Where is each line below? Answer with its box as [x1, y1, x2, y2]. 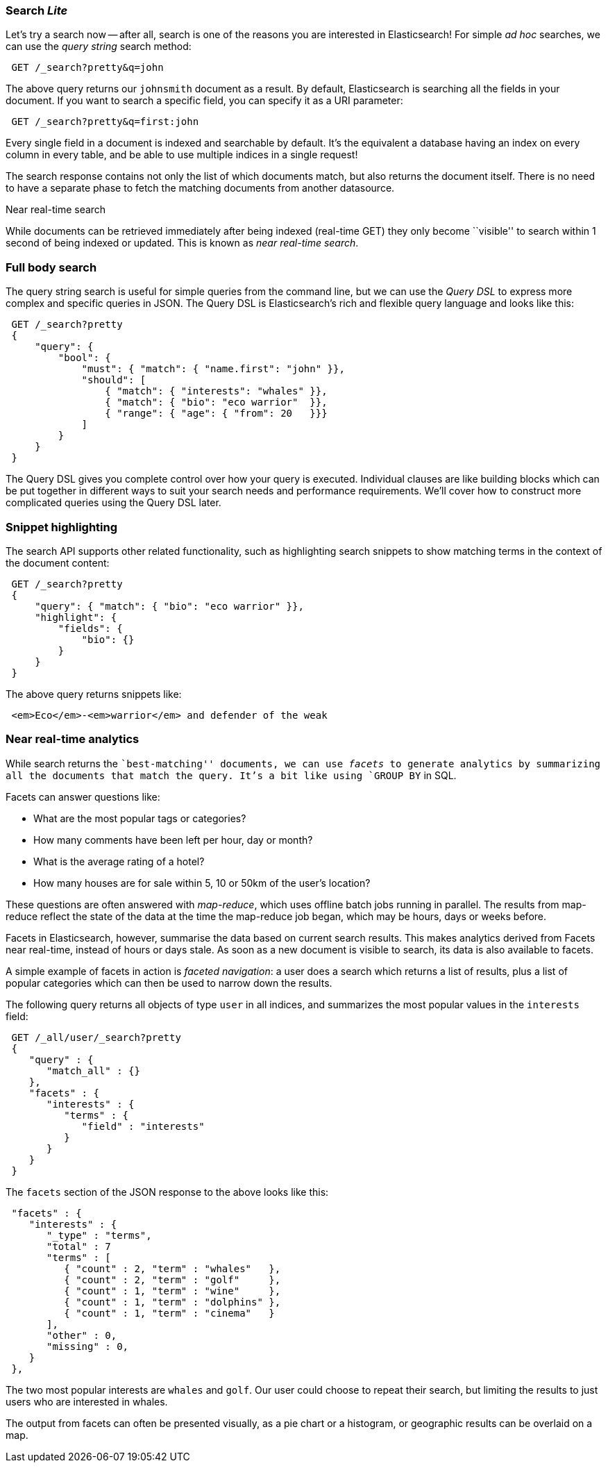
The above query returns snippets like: [6, 687, 182, 700]
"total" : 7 [47, 1240, 111, 1252]
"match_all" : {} [47, 1065, 140, 1076]
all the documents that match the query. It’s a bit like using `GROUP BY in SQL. [6, 769, 457, 781]
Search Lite [6, 3, 68, 17]
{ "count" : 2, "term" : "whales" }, [64, 1262, 281, 1274]
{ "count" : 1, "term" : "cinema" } [64, 1307, 275, 1319]
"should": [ [81, 374, 146, 386]
